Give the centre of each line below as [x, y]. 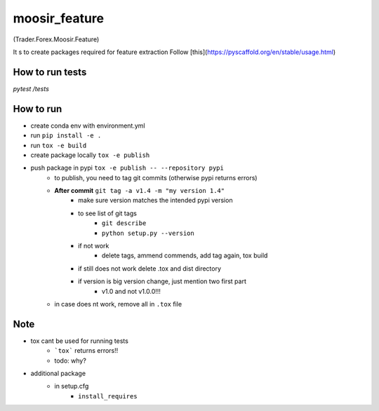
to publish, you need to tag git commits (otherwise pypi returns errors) [156, 177]
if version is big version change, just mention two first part [162, 281]
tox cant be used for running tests [80, 341]
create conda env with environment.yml [88, 126]
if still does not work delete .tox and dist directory [149, 268]
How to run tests [50, 72]
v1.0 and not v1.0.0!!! [132, 291]
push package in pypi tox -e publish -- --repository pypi [127, 168]
